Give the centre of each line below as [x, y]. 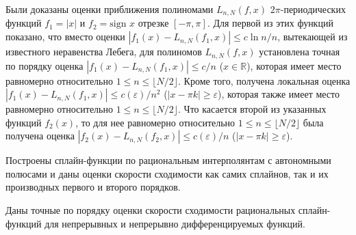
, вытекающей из [313, 37]
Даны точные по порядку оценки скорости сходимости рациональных [151, 210]
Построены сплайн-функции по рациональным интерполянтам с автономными [168, 160]
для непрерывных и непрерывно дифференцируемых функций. [175, 223]
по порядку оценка [44, 65]
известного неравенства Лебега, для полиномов [104, 52]
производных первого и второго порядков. [93, 187]
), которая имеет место [294, 65]
